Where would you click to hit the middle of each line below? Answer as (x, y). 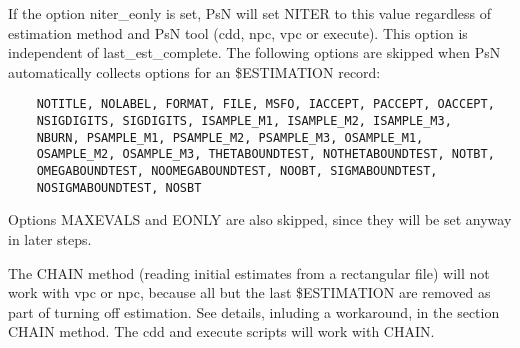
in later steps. (50, 238)
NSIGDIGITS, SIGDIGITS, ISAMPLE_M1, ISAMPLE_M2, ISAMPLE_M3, (244, 121)
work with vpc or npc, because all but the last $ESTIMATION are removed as (249, 292)
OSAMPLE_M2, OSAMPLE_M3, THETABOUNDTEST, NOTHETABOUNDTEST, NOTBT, (265, 154)
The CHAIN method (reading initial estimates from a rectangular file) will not (249, 272)
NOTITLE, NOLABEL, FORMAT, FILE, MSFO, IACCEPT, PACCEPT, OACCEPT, (265, 104)
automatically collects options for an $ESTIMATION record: (194, 71)
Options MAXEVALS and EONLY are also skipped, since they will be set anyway (260, 219)
